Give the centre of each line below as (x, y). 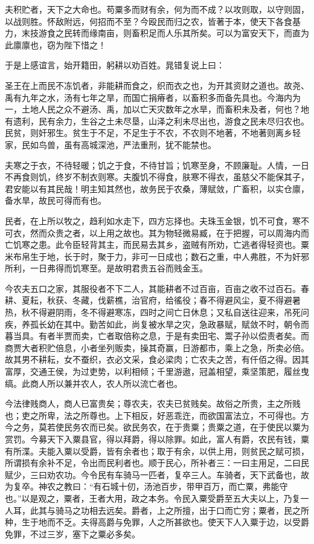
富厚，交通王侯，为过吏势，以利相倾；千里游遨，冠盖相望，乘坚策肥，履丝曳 (157, 371)
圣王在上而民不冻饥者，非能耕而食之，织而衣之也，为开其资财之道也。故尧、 (157, 85)
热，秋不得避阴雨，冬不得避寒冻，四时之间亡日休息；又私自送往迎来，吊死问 (157, 312)
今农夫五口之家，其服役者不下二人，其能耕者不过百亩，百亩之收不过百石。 (153, 288)
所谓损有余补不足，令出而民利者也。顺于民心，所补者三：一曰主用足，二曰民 (157, 463)
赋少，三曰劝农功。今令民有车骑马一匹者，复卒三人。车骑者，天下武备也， (153, 474)
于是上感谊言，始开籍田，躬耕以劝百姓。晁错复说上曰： (115, 65)
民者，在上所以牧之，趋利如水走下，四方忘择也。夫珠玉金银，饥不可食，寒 (153, 220)
